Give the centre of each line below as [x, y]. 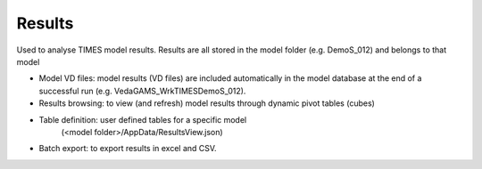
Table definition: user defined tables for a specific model [143, 119]
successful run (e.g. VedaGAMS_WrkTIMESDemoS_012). [142, 91]
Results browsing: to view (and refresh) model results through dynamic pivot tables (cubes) [207, 103]
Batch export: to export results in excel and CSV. [128, 149]
